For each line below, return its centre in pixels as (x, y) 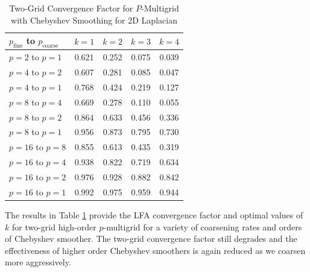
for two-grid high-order (54, 226)
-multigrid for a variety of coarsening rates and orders (203, 226)
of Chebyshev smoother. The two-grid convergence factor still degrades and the (151, 239)
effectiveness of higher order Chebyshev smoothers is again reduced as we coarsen (155, 250)
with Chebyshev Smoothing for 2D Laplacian (94, 20)
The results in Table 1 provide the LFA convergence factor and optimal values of (154, 214)
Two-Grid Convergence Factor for (71, 8)
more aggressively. (38, 262)
